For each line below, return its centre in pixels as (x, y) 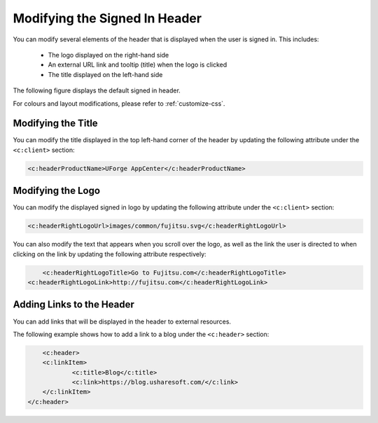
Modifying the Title (55, 124)
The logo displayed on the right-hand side (108, 55)
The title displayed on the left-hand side (105, 74)
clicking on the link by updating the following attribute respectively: (110, 254)
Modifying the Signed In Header (107, 18)
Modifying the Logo (57, 191)
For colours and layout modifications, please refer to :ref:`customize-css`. (119, 103)
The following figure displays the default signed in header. (97, 90)
